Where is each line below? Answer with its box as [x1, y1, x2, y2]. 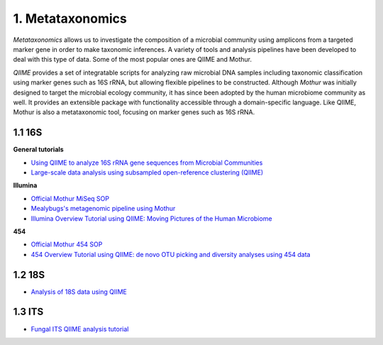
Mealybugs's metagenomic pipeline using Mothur [30, 204, 176, 213]
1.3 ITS [13, 306, 44, 318]
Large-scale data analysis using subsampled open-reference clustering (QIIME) [30, 168, 264, 177]
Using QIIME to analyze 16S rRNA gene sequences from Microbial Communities [30, 158, 263, 167]
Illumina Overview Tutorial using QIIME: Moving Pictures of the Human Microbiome [30, 214, 272, 223]
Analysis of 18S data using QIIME [30, 287, 128, 296]
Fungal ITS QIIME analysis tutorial [30, 324, 129, 333]
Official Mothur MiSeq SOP [30, 194, 110, 202]
